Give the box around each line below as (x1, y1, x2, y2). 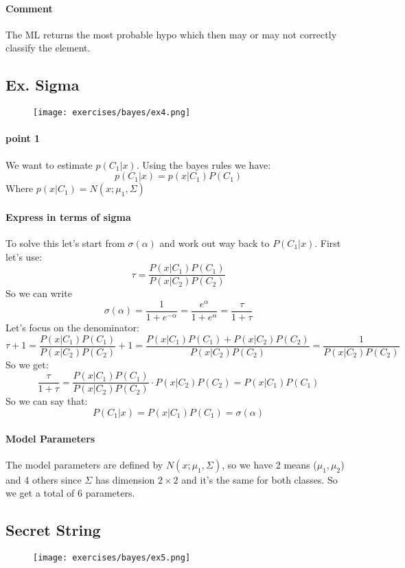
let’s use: (5, 249, 43, 263)
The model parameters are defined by (5, 457, 163, 471)
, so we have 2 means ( (222, 457, 317, 471)
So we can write (5, 286, 72, 300)
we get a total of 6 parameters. (5, 486, 135, 500)
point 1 (5, 131, 40, 145)
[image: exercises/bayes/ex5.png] (33, 553, 191, 563)
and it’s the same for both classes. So (181, 472, 338, 486)
